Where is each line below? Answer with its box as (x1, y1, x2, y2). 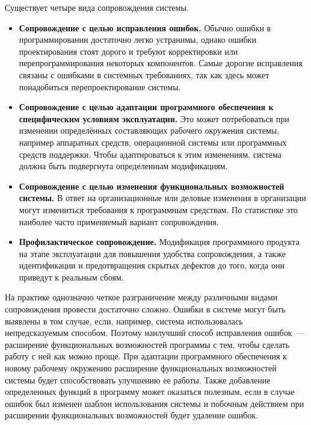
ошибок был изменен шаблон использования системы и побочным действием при (5, 397, 304, 409)
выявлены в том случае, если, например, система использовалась (5, 314, 243, 327)
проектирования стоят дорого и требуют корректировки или (19, 45, 238, 57)
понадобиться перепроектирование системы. (19, 80, 181, 93)
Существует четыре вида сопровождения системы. (5, 1, 189, 13)
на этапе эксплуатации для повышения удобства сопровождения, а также (19, 247, 286, 259)
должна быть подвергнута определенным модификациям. (19, 160, 228, 172)
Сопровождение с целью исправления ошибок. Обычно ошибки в (19, 21, 271, 34)
